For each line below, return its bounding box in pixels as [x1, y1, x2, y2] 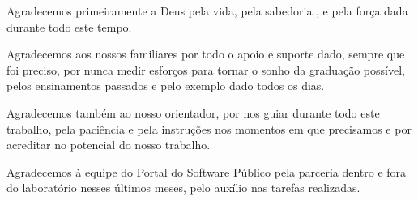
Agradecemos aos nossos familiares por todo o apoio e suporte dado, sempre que [6, 45, 405, 62]
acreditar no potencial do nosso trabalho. [6, 136, 211, 153]
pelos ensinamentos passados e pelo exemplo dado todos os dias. [6, 77, 325, 94]
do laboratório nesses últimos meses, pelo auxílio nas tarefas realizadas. [6, 179, 360, 196]
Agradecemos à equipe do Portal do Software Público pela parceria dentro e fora [6, 163, 407, 180]
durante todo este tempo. [6, 18, 132, 35]
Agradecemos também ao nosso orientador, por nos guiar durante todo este [6, 104, 380, 121]
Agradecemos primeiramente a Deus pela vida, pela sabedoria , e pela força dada [6, 2, 408, 19]
